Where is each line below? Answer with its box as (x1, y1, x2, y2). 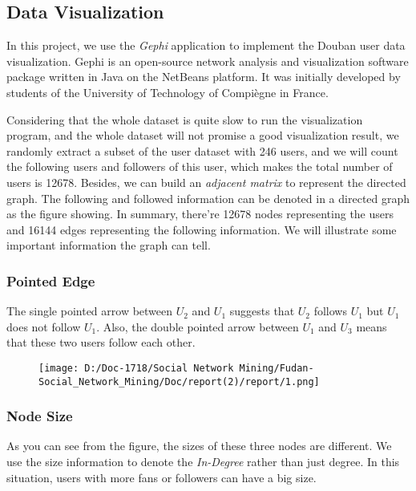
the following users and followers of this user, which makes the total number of (6, 158, 393, 175)
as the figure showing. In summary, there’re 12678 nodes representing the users (6, 205, 394, 222)
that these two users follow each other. (6, 334, 196, 351)
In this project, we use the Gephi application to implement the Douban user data (6, 37, 406, 54)
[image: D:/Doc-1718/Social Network (38, 362, 234, 374)
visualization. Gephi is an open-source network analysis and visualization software (6, 52, 409, 69)
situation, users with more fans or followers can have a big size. (6, 469, 317, 485)
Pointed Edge (6, 270, 95, 290)
